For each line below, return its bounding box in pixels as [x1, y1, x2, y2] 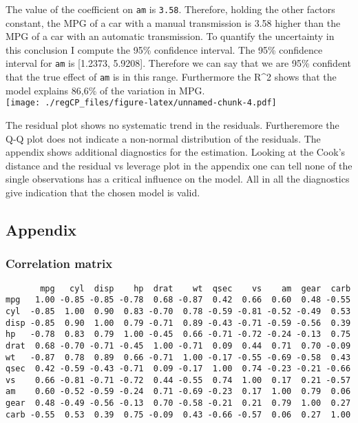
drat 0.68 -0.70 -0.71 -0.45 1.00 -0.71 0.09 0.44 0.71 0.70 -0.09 [6, 340, 351, 351]
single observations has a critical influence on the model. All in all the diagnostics [6, 172, 350, 186]
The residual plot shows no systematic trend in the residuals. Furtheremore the [6, 118, 339, 132]
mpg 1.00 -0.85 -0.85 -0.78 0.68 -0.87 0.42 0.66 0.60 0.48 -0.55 [6, 295, 351, 305]
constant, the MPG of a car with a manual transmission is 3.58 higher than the [6, 15, 341, 30]
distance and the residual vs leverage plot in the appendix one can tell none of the [6, 158, 352, 172]
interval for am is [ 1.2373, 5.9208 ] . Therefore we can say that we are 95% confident [6, 56, 351, 70]
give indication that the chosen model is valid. [6, 185, 200, 199]
